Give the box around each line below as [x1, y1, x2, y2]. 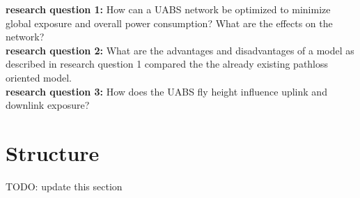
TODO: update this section [6, 178, 123, 193]
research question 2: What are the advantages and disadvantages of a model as [6, 43, 354, 57]
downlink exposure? [6, 98, 90, 112]
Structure [6, 138, 100, 167]
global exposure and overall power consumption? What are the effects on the [6, 15, 333, 30]
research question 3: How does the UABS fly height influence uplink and [6, 84, 327, 98]
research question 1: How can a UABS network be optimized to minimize [6, 2, 331, 16]
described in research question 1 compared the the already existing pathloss [6, 56, 329, 71]
